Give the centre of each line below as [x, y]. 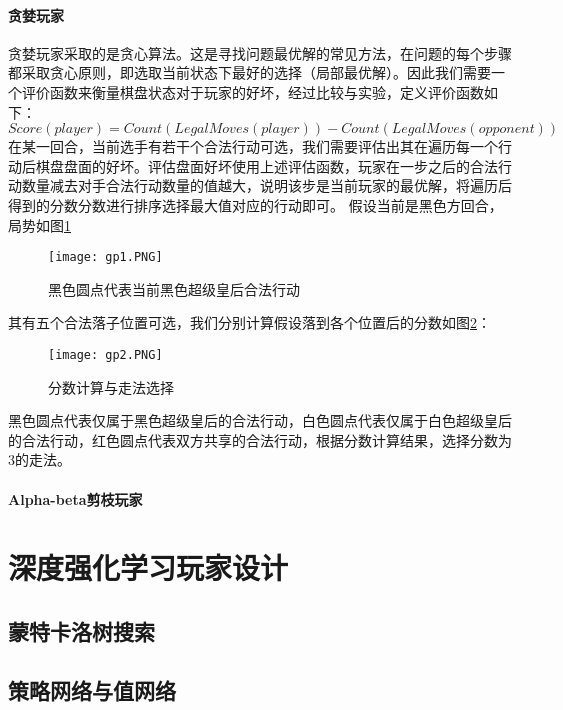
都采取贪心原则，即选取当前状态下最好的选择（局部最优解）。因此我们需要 [249, 72]
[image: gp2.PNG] [105, 354]
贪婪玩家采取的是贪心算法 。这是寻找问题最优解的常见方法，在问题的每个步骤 [260, 52]
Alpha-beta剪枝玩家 [75, 498]
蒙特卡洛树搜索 [81, 630]
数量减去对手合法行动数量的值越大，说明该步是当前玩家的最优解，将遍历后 [266, 185]
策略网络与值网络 [92, 689]
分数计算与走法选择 [111, 386]
